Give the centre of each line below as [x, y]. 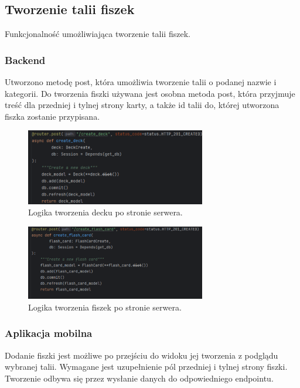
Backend [25, 60]
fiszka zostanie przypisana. [52, 116]
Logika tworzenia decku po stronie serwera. [105, 212]
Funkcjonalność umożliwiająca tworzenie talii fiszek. [98, 34]
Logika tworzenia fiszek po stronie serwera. [105, 307]
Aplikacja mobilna [49, 333]
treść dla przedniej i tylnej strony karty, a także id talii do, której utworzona [142, 105]
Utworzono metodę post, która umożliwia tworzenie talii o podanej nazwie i [141, 82]
